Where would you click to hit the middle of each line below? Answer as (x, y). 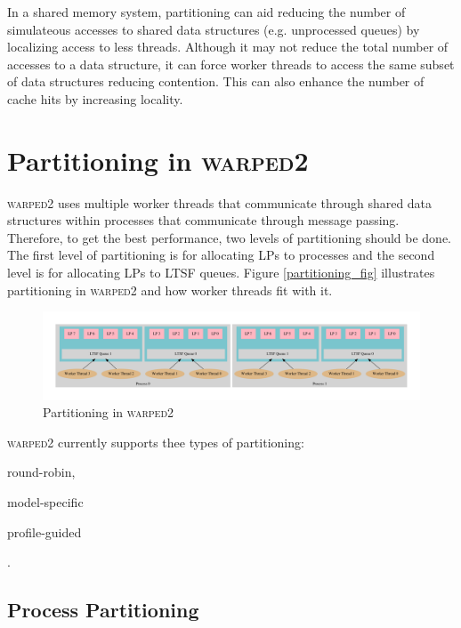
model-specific (45, 502)
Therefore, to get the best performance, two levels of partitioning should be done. (229, 237)
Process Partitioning (103, 610)
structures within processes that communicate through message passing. (203, 220)
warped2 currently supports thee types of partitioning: (156, 442)
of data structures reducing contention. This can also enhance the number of (216, 81)
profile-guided (44, 531)
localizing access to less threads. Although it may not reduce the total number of (228, 47)
